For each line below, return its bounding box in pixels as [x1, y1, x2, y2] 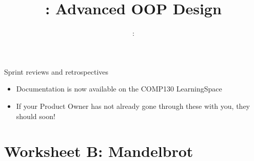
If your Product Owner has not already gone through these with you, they [16, 100, 250, 111]
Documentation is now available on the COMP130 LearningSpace [16, 83, 222, 94]
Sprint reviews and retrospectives [4, 66, 108, 77]
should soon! [16, 110, 55, 121]
